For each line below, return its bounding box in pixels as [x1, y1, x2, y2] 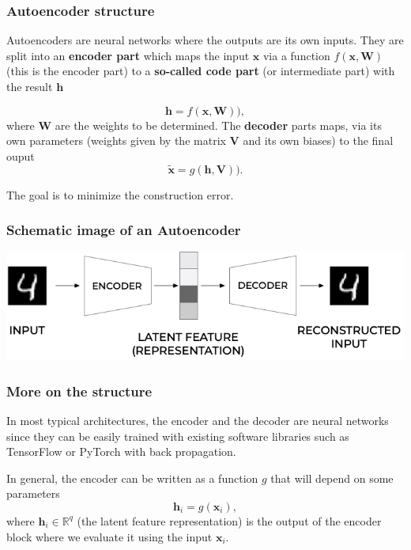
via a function [262, 47, 330, 63]
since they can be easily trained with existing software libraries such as [6, 427, 349, 444]
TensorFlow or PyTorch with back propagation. [6, 443, 236, 460]
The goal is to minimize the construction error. [6, 186, 234, 203]
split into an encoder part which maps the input [6, 47, 250, 63]
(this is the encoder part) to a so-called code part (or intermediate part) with [6, 63, 395, 79]
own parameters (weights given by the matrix [6, 132, 226, 149]
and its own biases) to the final [243, 132, 394, 149]
